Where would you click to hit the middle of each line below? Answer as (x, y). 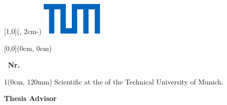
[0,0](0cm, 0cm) (28, 48)
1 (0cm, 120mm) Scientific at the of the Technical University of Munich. (114, 81)
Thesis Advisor (30, 98)
